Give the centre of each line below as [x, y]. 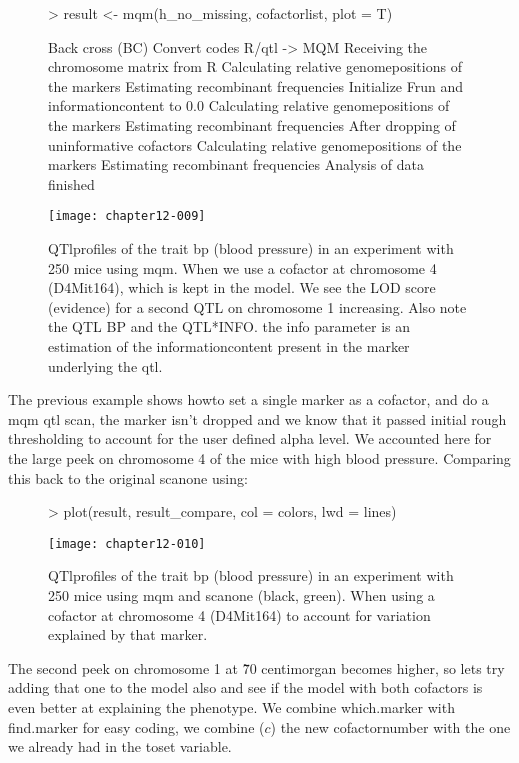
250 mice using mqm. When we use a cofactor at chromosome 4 [242, 267]
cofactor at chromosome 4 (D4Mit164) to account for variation [239, 614]
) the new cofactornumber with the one [390, 726]
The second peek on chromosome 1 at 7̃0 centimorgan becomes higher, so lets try [256, 667]
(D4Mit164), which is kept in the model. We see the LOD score [242, 287]
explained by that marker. [128, 634]
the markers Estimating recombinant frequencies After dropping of [252, 124]
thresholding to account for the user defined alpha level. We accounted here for [250, 438]
